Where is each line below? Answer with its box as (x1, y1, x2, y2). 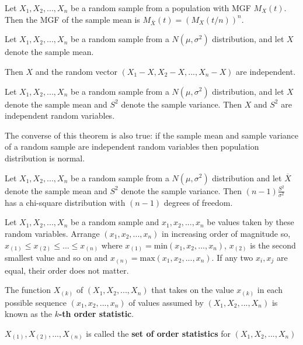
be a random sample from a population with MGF (70, 2, 251, 13)
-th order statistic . (58, 308, 134, 320)
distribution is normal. (5, 151, 85, 164)
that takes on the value (151, 284, 234, 296)
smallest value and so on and (5, 251, 108, 264)
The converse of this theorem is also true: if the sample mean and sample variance (5, 129, 298, 141)
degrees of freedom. (163, 196, 233, 208)
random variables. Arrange (5, 227, 100, 239)
